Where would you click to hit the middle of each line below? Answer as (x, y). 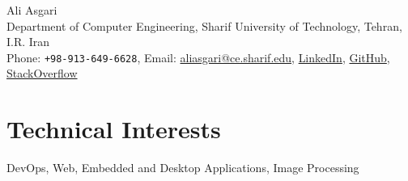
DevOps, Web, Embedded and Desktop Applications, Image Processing (183, 168)
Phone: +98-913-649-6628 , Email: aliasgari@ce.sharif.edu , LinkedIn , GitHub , (198, 57)
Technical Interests (114, 129)
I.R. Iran (28, 42)
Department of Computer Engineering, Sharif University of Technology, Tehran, (204, 25)
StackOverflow (42, 73)
